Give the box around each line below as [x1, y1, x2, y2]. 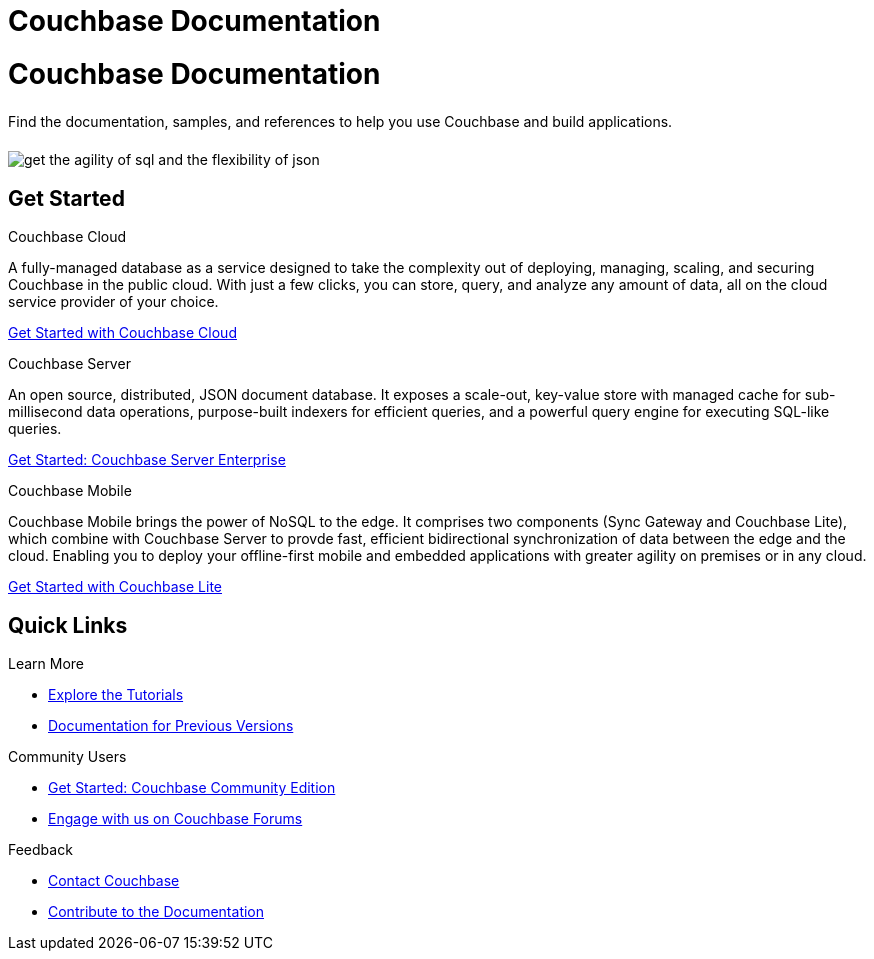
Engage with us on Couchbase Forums [48, 810, 303, 828]
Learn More [8, 655, 85, 673]
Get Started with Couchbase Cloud [8, 324, 237, 342]
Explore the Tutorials [48, 686, 184, 704]
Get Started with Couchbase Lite [8, 578, 223, 596]
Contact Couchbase [48, 872, 180, 890]
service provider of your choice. [8, 293, 219, 311]
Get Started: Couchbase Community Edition [48, 779, 336, 797]
